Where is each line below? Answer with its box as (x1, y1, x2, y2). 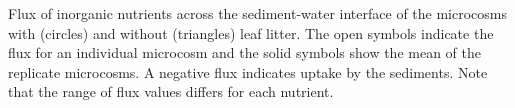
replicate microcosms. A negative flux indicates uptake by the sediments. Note (8, 61, 488, 82)
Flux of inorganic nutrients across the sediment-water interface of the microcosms (8, 3, 508, 23)
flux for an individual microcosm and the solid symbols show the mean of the (8, 42, 481, 63)
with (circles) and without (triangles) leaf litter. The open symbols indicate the (8, 22, 494, 43)
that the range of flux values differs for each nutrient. (8, 81, 334, 102)
